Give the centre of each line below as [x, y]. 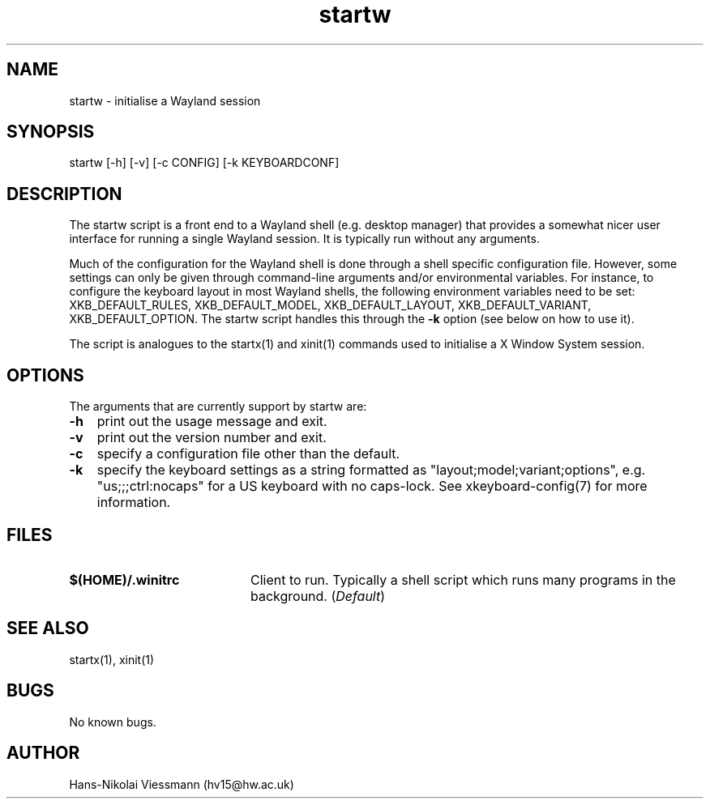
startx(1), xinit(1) [112, 659]
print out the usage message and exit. [212, 422]
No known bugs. [113, 722]
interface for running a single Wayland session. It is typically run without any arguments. [304, 239]
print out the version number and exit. [212, 438]
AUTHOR [43, 753]
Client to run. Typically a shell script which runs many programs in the [463, 579]
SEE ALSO [48, 628]
